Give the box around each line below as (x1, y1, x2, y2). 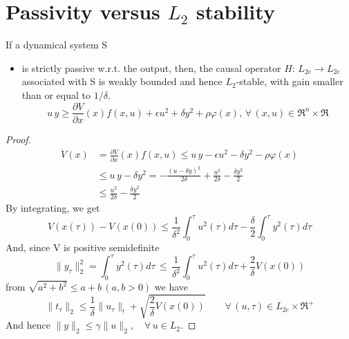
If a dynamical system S (6, 37, 108, 52)
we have (154, 280, 188, 294)
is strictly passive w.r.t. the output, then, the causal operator (21, 60, 281, 75)
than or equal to (21, 87, 91, 102)
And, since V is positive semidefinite (6, 240, 160, 255)
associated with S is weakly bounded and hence (21, 74, 223, 89)
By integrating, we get (6, 201, 100, 215)
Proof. (6, 131, 31, 146)
